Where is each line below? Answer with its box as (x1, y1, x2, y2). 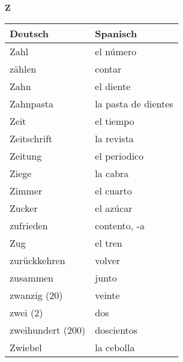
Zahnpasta (10, 96, 53, 110)
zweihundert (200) (10, 322, 86, 337)
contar (95, 61, 122, 76)
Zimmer (10, 183, 43, 198)
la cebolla (95, 340, 135, 354)
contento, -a (95, 218, 145, 232)
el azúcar (95, 201, 133, 215)
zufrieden (10, 218, 48, 232)
